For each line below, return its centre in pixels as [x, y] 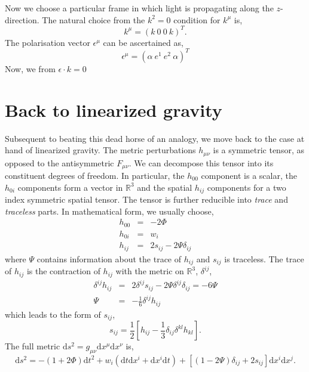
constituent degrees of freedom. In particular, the [95, 175]
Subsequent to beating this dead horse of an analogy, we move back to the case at [155, 138]
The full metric [33, 346]
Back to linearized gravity [114, 109]
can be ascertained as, [143, 42]
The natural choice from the [94, 19]
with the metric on [150, 271]
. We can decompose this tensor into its [201, 162]
